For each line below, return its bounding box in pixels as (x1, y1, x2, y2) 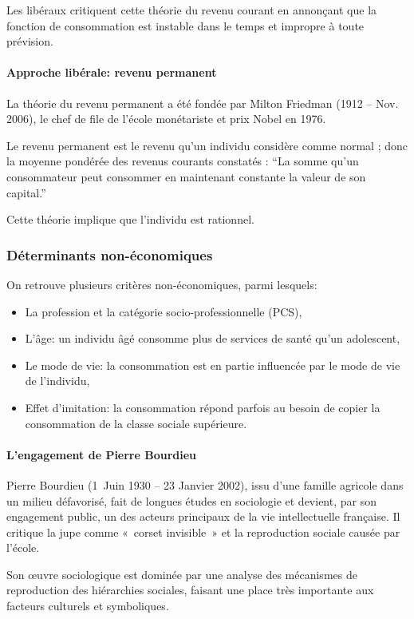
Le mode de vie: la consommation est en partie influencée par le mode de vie (25, 356, 400, 373)
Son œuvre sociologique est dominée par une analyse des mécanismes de (6, 565, 357, 582)
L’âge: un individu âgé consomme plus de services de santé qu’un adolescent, (25, 330, 400, 347)
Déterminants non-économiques (6, 244, 213, 264)
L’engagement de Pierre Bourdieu (6, 446, 197, 462)
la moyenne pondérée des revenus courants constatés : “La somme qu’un (6, 153, 359, 169)
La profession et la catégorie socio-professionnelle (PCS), (25, 303, 302, 319)
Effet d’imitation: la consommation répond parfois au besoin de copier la (25, 399, 380, 415)
